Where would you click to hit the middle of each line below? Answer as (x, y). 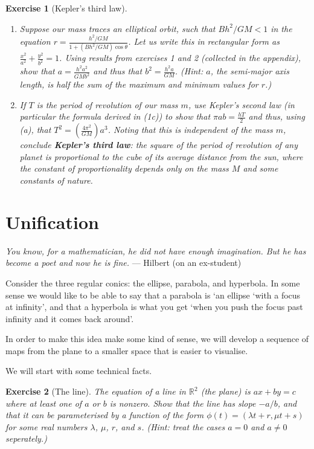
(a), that (35, 130)
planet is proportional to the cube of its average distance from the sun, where (161, 156)
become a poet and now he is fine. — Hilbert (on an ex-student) (123, 263)
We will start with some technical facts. (79, 371)
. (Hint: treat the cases (183, 426)
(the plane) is (226, 391)
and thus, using (277, 116)
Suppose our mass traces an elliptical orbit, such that (117, 28)
